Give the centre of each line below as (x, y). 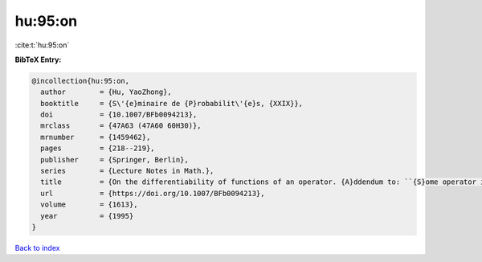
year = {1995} (87, 216)
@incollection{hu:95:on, (81, 81)
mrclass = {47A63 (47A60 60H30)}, (121, 126)
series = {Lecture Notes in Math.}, (127, 171)
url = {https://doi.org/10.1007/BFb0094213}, (153, 193)
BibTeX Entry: (38, 59)
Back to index (37, 248)
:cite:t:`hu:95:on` (42, 45)
